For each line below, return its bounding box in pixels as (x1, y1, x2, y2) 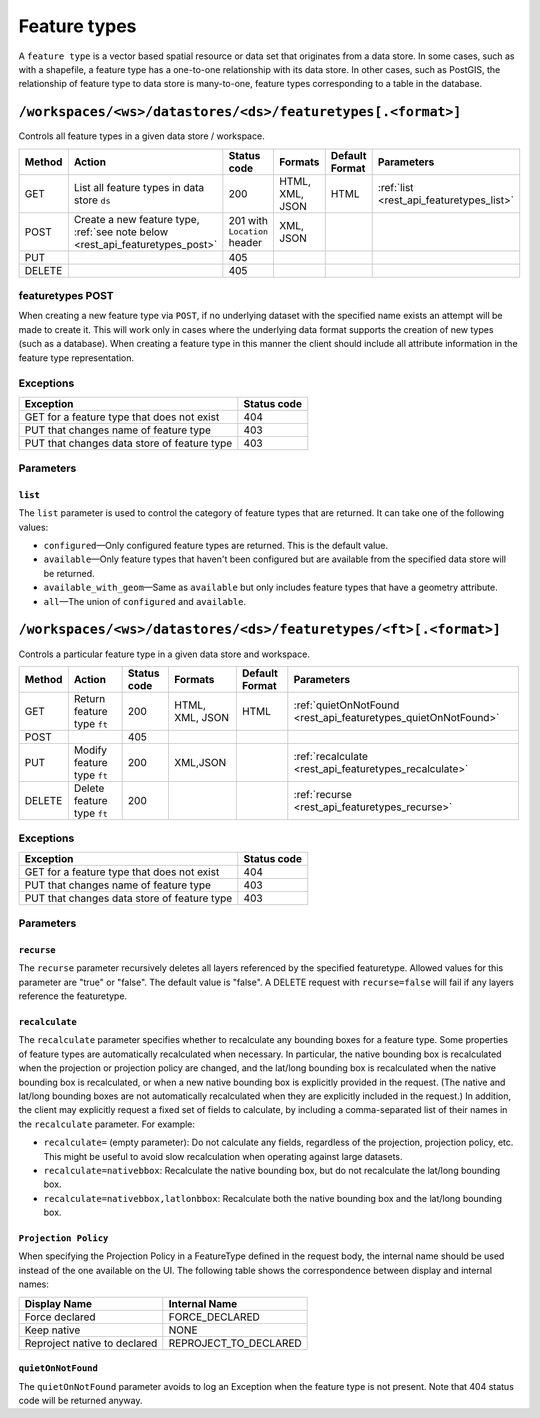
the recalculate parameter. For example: (18, 1118, 195, 1130)
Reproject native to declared (24, 1336, 158, 1350)
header (228, 236, 263, 250)
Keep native (24, 1323, 81, 1337)
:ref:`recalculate (293, 749, 369, 763)
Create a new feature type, (73, 212, 200, 226)
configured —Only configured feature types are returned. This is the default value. (43, 540, 389, 552)
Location (228, 226, 269, 237)
